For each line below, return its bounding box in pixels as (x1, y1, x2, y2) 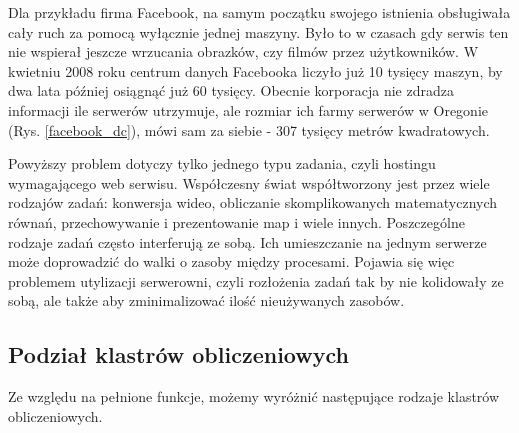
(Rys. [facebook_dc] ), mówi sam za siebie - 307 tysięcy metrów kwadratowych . (8, 119, 490, 140)
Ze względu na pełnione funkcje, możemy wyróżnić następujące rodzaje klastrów (8, 386, 500, 407)
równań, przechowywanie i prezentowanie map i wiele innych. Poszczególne (8, 211, 465, 232)
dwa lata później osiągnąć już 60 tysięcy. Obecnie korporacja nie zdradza (8, 80, 454, 101)
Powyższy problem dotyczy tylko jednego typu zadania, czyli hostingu (8, 153, 436, 174)
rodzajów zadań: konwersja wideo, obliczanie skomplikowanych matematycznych (8, 192, 498, 213)
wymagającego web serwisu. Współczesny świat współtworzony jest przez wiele (8, 172, 490, 193)
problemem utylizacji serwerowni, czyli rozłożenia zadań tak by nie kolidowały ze (8, 270, 504, 291)
